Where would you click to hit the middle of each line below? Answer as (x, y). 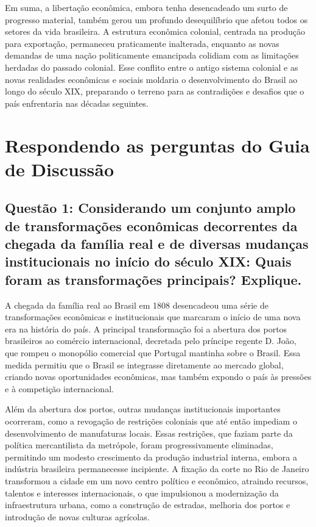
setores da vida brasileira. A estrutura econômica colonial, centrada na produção (155, 31)
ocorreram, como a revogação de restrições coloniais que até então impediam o (151, 421)
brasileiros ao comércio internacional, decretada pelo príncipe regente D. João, (151, 341)
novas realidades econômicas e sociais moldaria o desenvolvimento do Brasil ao (151, 79)
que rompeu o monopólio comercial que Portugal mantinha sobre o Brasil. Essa (153, 353)
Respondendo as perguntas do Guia (157, 145)
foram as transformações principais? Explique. (153, 279)
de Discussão (60, 169)
